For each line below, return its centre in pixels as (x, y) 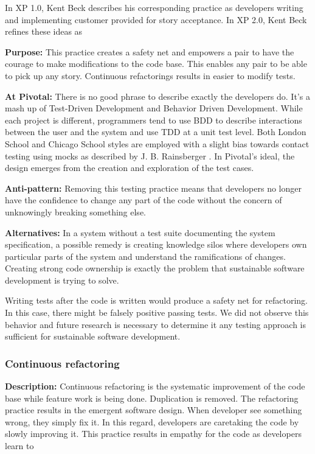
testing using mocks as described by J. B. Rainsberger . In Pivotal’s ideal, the (150, 155)
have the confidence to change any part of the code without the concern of (144, 200)
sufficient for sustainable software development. (93, 336)
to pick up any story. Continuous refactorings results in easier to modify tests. (150, 75)
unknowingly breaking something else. (75, 211)
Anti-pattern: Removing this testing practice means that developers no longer (154, 188)
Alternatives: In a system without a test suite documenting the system (140, 232)
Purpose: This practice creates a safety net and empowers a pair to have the (150, 51)
